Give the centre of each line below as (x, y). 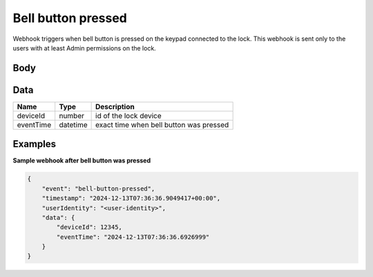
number (71, 115)
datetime (73, 124)
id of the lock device (128, 115)
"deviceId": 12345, (89, 227)
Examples (35, 144)
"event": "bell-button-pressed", (98, 189)
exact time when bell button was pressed (162, 124)
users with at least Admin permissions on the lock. (85, 48)
